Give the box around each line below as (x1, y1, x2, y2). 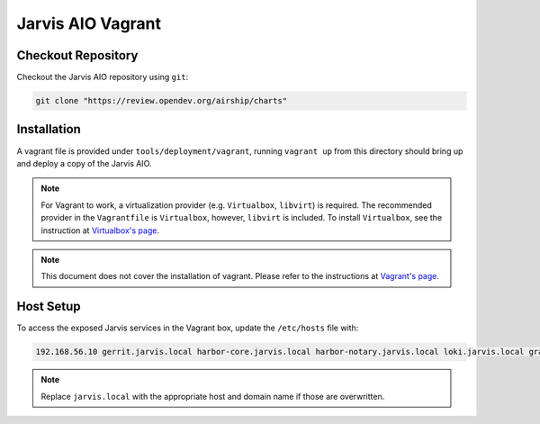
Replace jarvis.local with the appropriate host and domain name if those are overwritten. (40, 391, 385, 401)
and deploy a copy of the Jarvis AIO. (16, 158, 152, 168)
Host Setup (16, 299, 81, 314)
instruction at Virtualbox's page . (40, 225, 159, 236)
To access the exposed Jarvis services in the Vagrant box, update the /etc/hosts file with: (16, 322, 359, 333)
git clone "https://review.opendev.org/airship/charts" (35, 95, 288, 106)
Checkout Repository (16, 48, 139, 63)
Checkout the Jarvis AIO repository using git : (16, 72, 189, 83)
